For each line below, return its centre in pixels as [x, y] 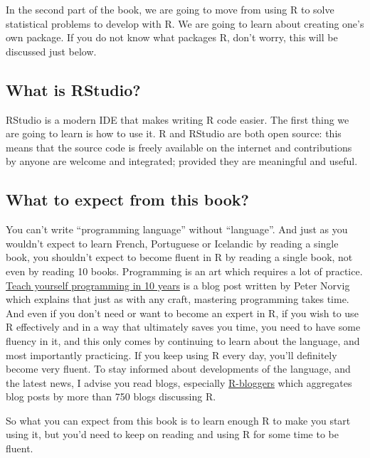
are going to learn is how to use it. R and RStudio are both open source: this [174, 133]
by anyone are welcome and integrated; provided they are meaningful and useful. [182, 161]
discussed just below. [51, 51]
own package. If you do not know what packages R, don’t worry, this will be [172, 37]
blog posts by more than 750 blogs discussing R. [111, 396]
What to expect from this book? [127, 199]
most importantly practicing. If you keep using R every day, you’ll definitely [171, 355]
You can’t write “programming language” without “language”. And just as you [177, 229]
